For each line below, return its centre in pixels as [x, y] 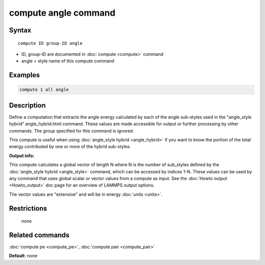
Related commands [39, 235]
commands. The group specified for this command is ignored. [72, 131]
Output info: [22, 156]
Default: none [23, 256]
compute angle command [62, 13]
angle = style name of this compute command [68, 61]
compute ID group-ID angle [50, 43]
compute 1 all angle [44, 90]
